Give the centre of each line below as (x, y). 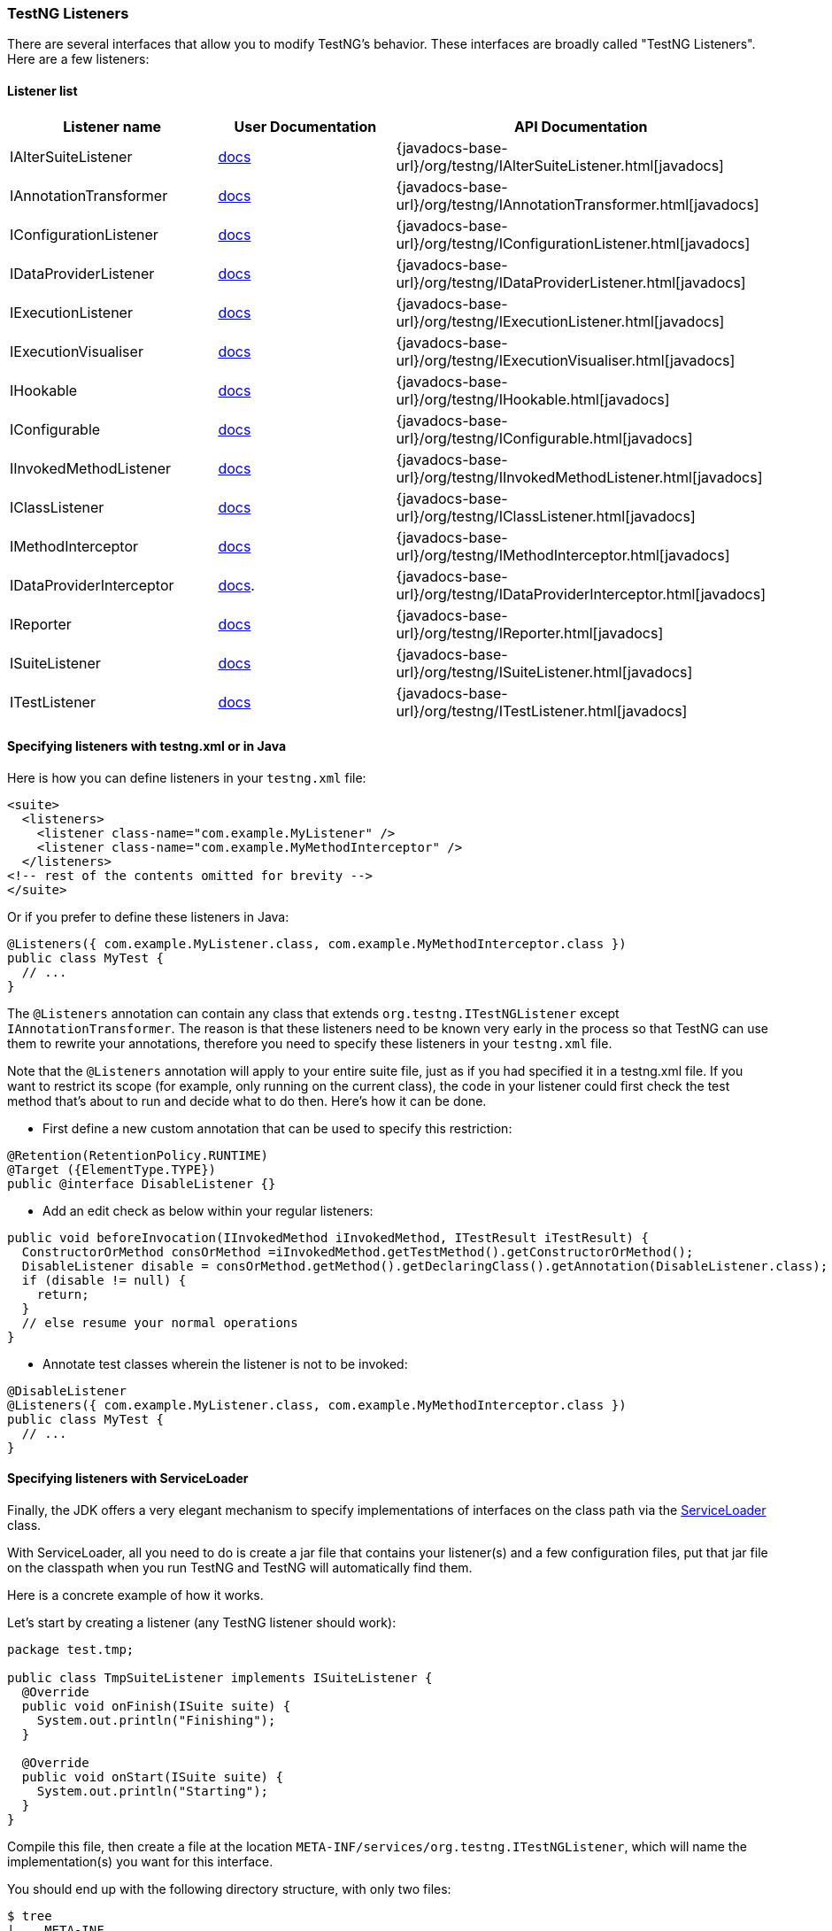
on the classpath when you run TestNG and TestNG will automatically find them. (240, 1568)
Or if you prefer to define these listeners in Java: (148, 916)
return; (63, 1294)
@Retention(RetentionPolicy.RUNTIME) (138, 1155)
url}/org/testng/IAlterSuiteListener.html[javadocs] (560, 165)
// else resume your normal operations (160, 1322)
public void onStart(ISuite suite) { (152, 1777)
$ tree (30, 1916)
